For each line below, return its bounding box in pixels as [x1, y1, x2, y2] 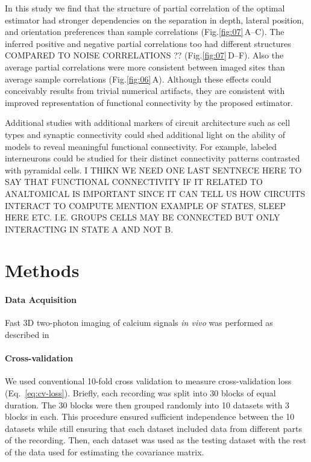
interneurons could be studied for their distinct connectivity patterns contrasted [5, 152, 300, 164]
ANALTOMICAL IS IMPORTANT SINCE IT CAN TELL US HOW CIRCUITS [5, 187, 306, 199]
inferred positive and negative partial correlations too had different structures [5, 37, 291, 49]
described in [5, 328, 49, 341]
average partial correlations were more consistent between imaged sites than [5, 60, 285, 73]
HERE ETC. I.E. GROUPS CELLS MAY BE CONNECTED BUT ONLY [5, 211, 280, 223]
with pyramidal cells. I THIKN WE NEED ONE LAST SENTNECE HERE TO [5, 163, 302, 176]
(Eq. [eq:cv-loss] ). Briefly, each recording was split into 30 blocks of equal [5, 387, 276, 399]
